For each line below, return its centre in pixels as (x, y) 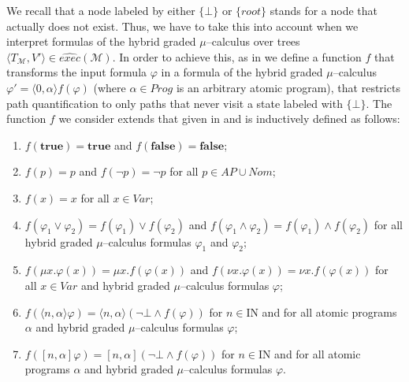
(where (110, 87)
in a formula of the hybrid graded (242, 72)
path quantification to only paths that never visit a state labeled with (175, 103)
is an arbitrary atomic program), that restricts (288, 87)
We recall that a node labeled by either (101, 10)
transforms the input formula (77, 72)
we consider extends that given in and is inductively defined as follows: (229, 119)
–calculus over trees (253, 41)
